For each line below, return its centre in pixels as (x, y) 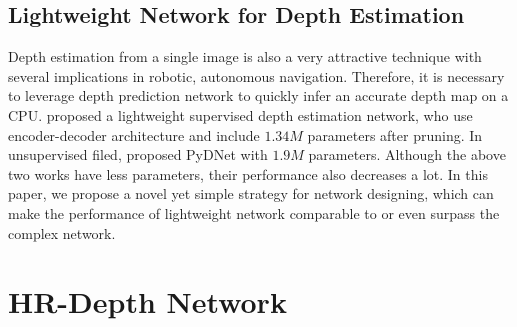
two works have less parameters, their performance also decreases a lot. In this (248, 173)
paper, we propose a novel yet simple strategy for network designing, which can (251, 193)
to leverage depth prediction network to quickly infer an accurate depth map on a (258, 95)
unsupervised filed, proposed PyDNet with (138, 154)
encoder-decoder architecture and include (134, 134)
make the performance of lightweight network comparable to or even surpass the (254, 212)
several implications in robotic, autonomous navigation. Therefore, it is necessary (256, 75)
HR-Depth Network (147, 301)
